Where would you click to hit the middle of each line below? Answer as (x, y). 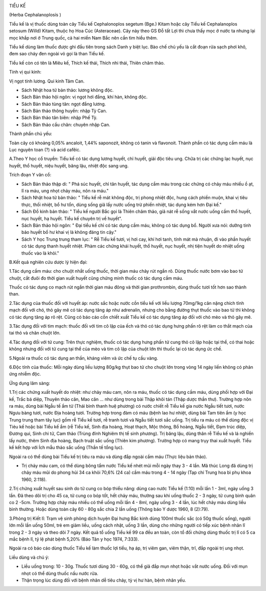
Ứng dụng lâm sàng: (30, 383)
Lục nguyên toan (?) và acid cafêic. (45, 150)
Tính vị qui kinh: (25, 72)
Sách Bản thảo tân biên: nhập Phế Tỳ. (60, 118)
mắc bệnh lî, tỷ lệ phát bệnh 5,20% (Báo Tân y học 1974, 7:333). (74, 539)
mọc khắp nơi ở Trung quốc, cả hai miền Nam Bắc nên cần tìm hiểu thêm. (83, 38)
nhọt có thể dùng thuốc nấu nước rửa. (60, 573)
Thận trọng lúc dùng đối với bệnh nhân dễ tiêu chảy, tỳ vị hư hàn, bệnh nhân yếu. (104, 580)
